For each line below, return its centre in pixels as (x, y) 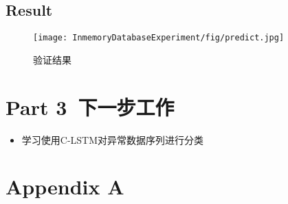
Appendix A (65, 187)
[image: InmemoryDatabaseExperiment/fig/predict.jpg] (159, 38)
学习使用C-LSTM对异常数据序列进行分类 (113, 139)
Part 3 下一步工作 (90, 106)
